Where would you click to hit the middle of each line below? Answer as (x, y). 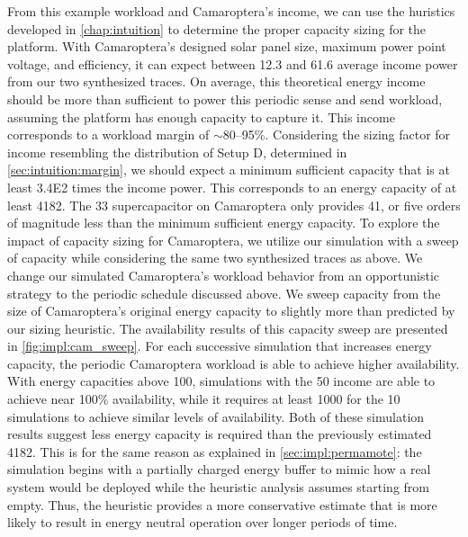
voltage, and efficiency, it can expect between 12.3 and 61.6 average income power (233, 63)
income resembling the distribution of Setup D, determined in (177, 152)
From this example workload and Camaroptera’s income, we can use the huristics (231, 11)
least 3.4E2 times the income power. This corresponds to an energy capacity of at (232, 187)
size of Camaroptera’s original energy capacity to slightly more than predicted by (231, 311)
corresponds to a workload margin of (108, 134)
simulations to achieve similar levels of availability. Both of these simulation (216, 416)
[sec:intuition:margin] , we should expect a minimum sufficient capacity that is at (229, 170)
